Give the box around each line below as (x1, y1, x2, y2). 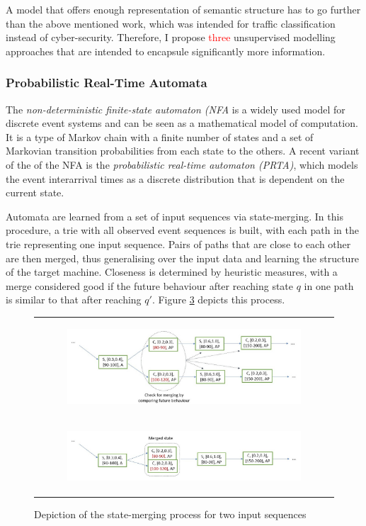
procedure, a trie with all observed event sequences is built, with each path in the (6, 223, 359, 237)
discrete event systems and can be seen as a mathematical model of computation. (6, 116, 358, 130)
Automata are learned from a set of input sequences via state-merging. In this (6, 208, 343, 223)
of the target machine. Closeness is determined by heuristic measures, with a (6, 264, 338, 279)
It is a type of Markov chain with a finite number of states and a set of (6, 129, 314, 144)
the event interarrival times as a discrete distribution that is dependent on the (6, 171, 345, 186)
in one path (304, 278, 354, 293)
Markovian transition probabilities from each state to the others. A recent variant (6, 143, 360, 158)
